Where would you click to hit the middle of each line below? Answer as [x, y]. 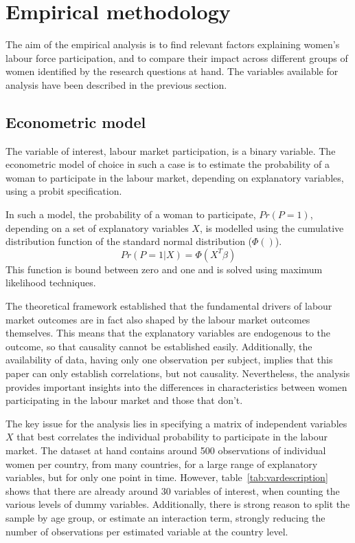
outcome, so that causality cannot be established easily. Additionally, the [159, 346]
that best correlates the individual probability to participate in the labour [172, 437]
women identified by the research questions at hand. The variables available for [172, 71]
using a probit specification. [64, 191]
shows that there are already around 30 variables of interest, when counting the [173, 490]
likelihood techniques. [51, 283]
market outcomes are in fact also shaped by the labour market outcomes [158, 319]
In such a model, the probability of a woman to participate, [131, 214]
